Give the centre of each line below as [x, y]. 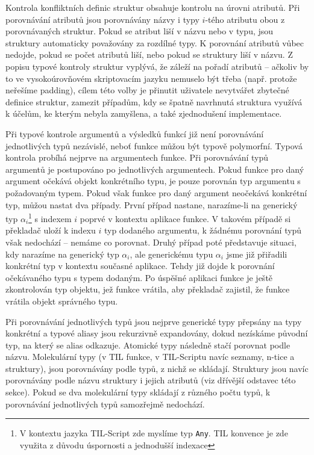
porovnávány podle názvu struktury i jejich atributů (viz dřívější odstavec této [151, 380]
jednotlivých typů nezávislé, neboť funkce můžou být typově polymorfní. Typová [154, 145]
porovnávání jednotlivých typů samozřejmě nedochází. [105, 404]
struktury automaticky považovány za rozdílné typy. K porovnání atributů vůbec [155, 42]
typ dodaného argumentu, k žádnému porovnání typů [203, 230]
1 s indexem [50, 218]
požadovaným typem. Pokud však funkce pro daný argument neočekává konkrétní [156, 192]
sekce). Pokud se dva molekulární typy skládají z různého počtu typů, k [138, 392]
